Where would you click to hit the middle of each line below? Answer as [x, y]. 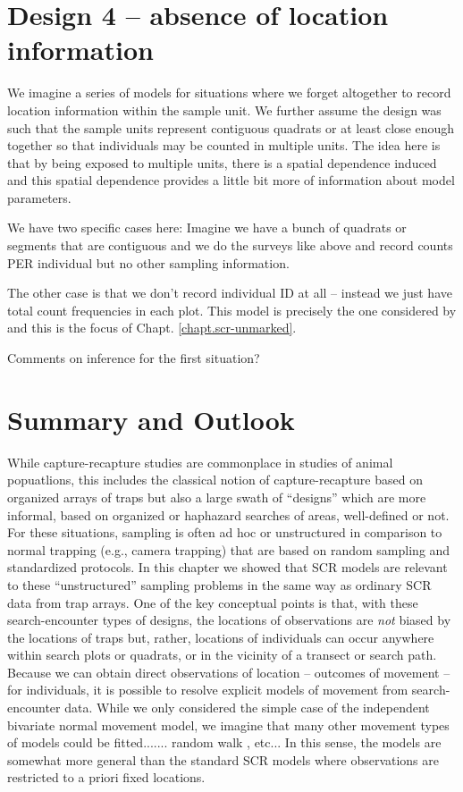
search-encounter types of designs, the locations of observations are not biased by [229, 620]
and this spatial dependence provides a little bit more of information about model [231, 180]
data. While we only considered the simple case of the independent [247, 708]
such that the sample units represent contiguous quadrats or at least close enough [231, 127]
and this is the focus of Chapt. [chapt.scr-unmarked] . [152, 328]
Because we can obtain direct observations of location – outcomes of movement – [229, 672]
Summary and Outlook [151, 419]
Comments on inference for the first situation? [134, 358]
